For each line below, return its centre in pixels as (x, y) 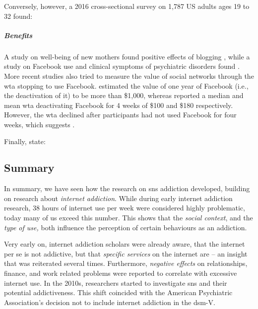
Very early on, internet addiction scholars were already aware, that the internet (125, 244)
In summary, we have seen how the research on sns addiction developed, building (127, 188)
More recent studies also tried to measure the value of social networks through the (129, 76)
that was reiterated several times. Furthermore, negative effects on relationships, (126, 263)
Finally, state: (25, 141)
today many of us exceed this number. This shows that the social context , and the (129, 218)
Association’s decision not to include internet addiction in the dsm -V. (110, 302)
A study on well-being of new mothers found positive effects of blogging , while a (127, 56)
